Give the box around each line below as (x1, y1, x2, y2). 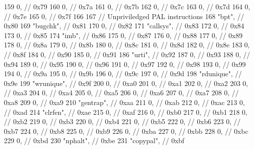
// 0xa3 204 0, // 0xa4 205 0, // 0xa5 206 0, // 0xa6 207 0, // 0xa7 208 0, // (4, 87, 239, 98)
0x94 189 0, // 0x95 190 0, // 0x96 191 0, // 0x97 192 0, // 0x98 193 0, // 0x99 (4, 59, 246, 69)
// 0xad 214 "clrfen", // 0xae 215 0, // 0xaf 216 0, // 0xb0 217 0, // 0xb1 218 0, (4, 106, 248, 117)
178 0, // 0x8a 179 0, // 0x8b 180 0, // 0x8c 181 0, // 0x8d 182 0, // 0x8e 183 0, (4, 40, 250, 50)
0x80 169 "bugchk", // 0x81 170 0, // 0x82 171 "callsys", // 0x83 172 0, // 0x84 (4, 21, 245, 31)
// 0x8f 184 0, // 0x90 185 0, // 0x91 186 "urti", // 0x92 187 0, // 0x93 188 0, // (4, 49, 251, 59)
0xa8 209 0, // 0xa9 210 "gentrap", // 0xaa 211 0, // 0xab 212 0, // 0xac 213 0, (4, 97, 245, 107)
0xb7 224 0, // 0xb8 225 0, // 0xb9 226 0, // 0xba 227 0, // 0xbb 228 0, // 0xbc (4, 126, 249, 136)
